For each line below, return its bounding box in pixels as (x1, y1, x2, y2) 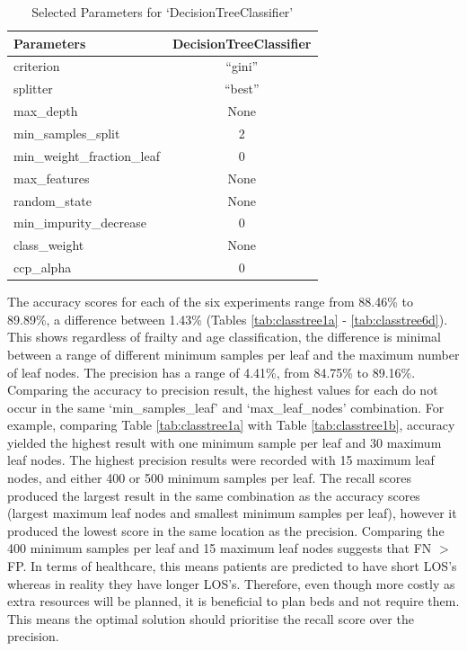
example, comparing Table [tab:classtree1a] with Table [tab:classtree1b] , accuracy (7, 415, 455, 434)
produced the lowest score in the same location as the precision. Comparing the (7, 521, 445, 540)
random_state (13, 191, 92, 210)
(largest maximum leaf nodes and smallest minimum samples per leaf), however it (7, 504, 457, 522)
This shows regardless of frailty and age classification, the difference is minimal (7, 327, 441, 346)
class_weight (13, 236, 84, 254)
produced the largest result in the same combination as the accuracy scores (7, 486, 420, 504)
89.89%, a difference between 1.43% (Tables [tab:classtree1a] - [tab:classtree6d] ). (7, 309, 448, 328)
